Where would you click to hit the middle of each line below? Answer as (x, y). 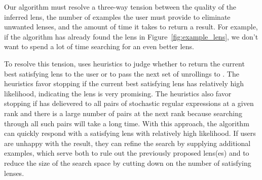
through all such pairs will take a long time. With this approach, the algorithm (127, 123)
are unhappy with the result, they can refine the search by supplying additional (127, 143)
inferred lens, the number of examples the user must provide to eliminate (117, 16)
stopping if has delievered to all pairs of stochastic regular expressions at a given (129, 103)
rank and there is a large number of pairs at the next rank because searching (123, 113)
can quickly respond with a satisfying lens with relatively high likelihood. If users (130, 133)
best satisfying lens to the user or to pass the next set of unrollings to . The (122, 73)
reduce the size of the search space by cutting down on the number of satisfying (128, 163)
